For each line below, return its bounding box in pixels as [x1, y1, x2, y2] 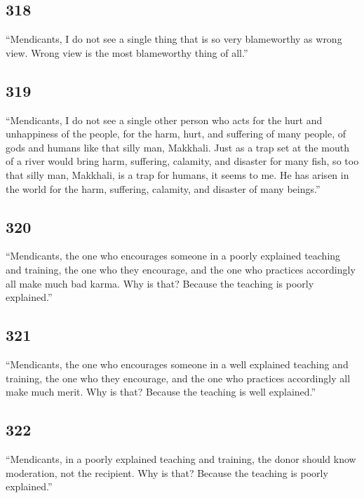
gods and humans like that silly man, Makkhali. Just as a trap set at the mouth [6, 140, 349, 154]
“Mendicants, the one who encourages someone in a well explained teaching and [6, 356, 349, 371]
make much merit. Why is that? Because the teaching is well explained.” [6, 384, 316, 399]
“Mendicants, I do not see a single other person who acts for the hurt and [6, 112, 323, 127]
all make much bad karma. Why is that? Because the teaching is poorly [6, 276, 314, 290]
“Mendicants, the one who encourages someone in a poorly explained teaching [6, 248, 341, 263]
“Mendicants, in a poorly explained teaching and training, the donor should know [6, 451, 356, 466]
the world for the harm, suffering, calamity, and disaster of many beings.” [6, 181, 321, 196]
